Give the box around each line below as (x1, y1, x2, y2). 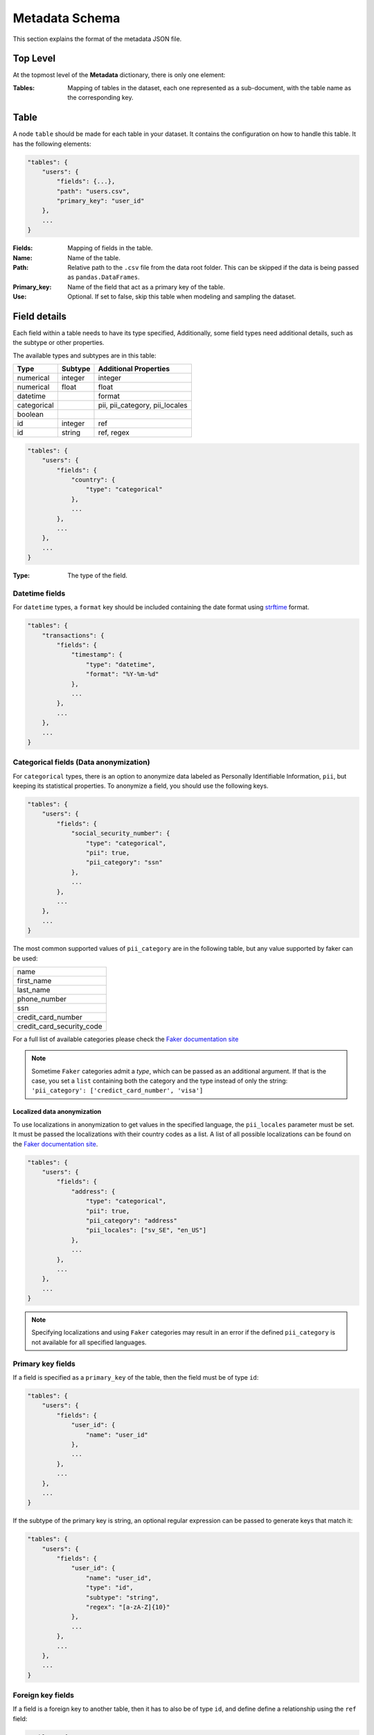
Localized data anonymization (12, 1108, 102, 1116)
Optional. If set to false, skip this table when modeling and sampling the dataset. (67, 292, 296, 301)
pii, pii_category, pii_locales (98, 400, 188, 410)
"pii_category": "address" (85, 1217, 178, 1224)
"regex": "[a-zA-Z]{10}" (85, 1603, 170, 1611)
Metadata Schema (12, 10, 121, 26)
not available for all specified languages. (31, 1338, 147, 1346)
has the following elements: (12, 139, 91, 148)
